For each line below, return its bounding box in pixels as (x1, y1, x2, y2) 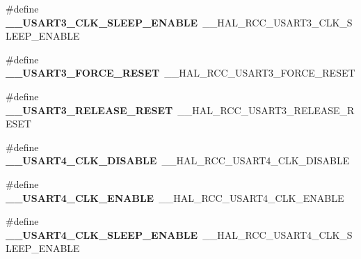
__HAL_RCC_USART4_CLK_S (202, 227, 353, 242)
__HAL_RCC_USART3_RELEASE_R (177, 102, 355, 117)
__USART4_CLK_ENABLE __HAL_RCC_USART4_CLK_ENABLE (6, 190, 344, 205)
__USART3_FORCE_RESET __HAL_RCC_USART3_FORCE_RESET (6, 65, 355, 80)
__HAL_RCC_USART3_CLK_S (202, 15, 353, 29)
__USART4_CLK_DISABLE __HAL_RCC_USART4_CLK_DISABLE (6, 153, 350, 168)
